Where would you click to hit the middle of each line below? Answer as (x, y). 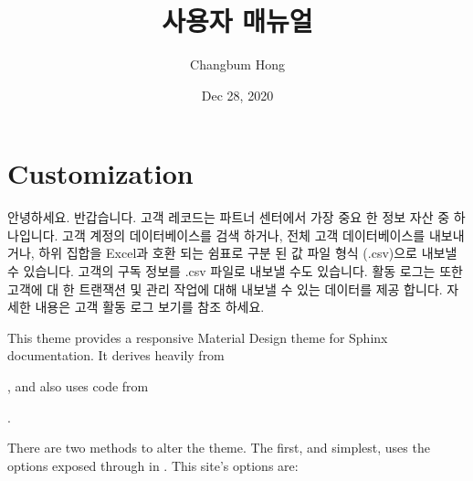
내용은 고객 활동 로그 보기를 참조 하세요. (150, 307)
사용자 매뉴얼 (237, 21)
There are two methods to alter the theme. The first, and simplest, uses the (219, 448)
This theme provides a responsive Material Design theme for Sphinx (198, 337)
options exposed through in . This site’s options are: (153, 465)
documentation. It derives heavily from (116, 355)
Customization (100, 173)
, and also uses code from (78, 386)
